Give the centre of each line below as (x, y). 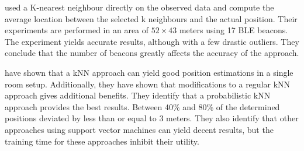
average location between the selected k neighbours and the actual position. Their (151, 18)
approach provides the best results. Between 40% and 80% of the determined (142, 106)
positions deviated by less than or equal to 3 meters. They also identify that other (152, 118)
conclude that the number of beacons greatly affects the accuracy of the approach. (152, 53)
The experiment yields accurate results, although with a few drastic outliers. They (152, 41)
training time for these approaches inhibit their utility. (102, 141)
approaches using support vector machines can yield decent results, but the (139, 129)
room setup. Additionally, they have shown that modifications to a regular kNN (148, 84)
